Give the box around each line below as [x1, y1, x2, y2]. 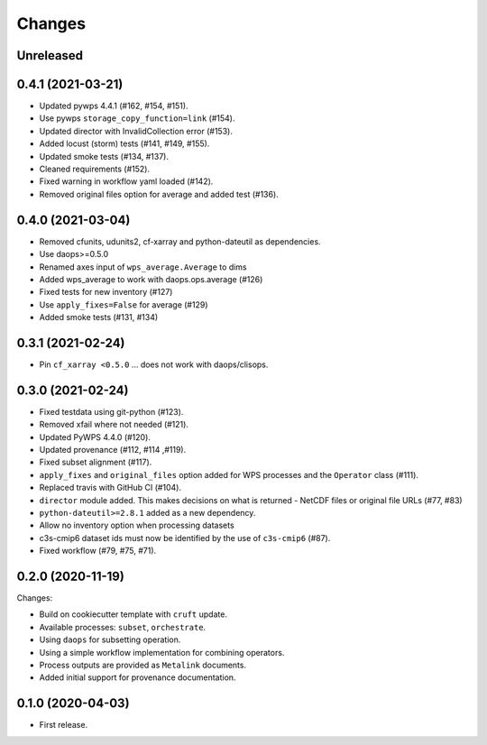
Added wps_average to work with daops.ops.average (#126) [39, 273, 263, 284]
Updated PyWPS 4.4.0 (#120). [39, 431, 151, 442]
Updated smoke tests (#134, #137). [39, 151, 169, 161]
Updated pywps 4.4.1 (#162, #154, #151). [39, 100, 188, 112]
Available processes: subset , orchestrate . [39, 621, 207, 632]
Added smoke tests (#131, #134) [39, 312, 159, 323]
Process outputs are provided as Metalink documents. [39, 659, 247, 671]
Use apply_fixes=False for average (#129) [39, 299, 208, 310]
